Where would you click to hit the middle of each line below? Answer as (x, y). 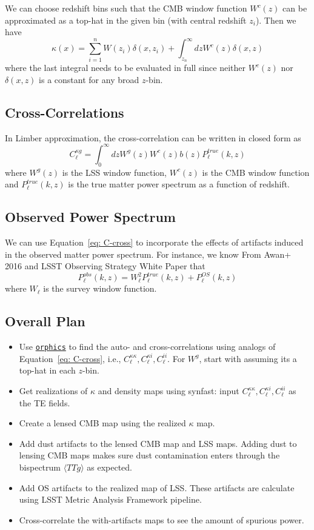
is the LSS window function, (115, 172)
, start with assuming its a (248, 358)
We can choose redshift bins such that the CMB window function (126, 8)
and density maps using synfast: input (169, 391)
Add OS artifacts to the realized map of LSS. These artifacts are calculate (157, 487)
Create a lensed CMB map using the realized (102, 423)
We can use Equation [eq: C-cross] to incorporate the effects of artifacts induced (154, 242)
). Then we (276, 20)
